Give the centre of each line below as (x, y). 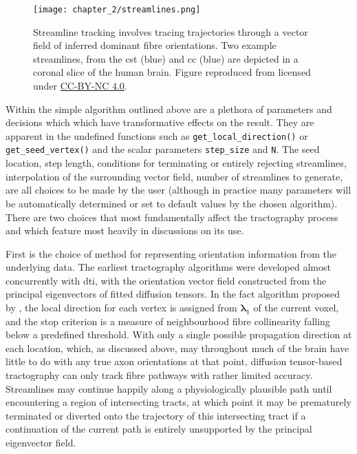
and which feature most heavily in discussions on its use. (125, 230)
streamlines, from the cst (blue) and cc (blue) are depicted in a (166, 58)
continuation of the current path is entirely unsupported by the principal (159, 429)
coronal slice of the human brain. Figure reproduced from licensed (172, 72)
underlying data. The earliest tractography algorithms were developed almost (168, 267)
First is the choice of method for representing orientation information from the (171, 253)
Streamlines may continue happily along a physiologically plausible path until (169, 388)
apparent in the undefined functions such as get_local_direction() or (157, 135)
